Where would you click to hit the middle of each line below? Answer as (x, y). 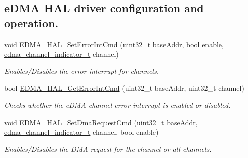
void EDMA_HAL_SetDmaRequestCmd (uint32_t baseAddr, (101, 122)
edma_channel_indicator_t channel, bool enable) (81, 132)
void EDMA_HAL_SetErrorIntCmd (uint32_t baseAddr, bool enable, (114, 44)
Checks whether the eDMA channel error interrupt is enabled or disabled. (117, 105)
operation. (31, 23)
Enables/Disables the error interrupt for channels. (81, 71)
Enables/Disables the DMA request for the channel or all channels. (108, 149)
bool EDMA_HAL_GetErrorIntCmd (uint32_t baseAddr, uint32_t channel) (124, 88)
